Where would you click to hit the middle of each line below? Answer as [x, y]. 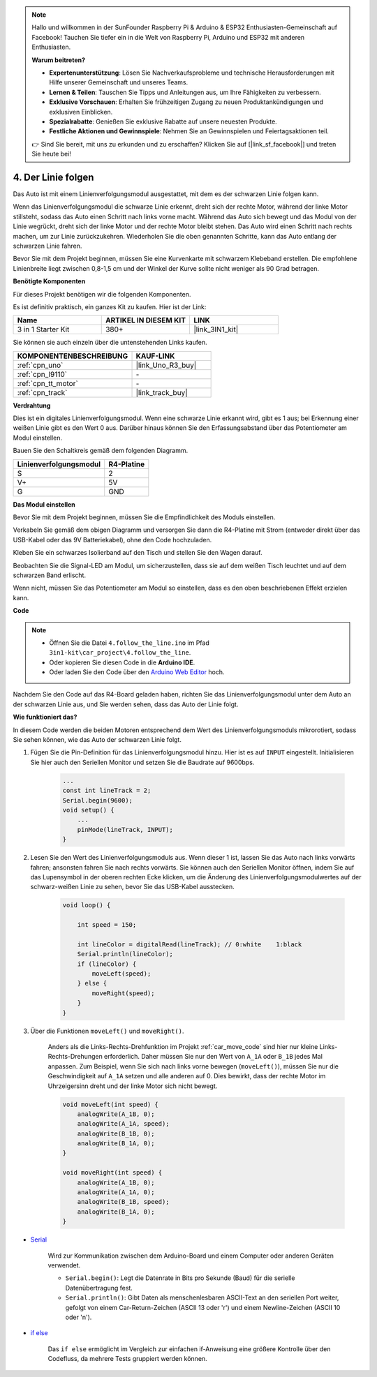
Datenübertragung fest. [99, 1288]
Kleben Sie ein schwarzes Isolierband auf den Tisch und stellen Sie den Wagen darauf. [138, 553]
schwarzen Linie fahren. [47, 246]
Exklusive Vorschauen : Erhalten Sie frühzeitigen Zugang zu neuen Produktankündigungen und [186, 102]
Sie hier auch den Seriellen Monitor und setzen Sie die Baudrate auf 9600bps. [142, 762]
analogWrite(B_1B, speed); [124, 1202]
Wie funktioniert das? [45, 717]
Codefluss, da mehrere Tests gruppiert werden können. [127, 1359]
